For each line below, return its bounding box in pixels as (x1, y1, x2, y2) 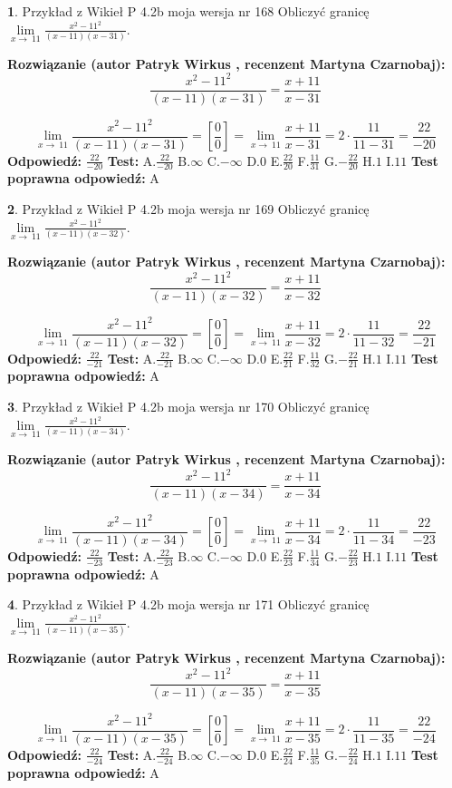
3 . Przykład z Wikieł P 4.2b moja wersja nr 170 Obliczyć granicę (7, 397, 370, 416)
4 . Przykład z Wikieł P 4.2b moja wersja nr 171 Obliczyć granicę (7, 595, 370, 614)
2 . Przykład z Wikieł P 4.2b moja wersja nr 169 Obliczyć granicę (7, 199, 370, 219)
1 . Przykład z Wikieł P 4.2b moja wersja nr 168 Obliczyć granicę (7, 2, 370, 20)
